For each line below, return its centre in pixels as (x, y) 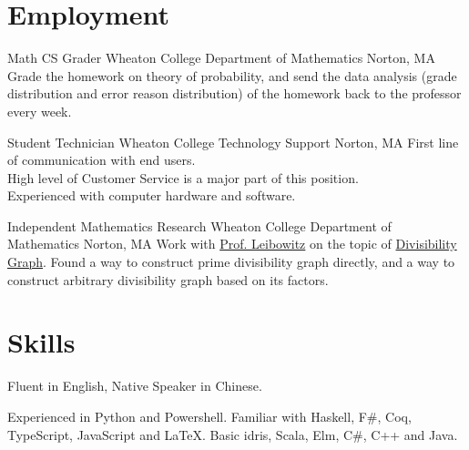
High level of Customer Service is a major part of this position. (183, 177)
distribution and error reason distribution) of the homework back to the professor (234, 93)
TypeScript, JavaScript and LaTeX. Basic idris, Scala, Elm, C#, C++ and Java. (233, 434)
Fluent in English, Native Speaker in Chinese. (135, 386)
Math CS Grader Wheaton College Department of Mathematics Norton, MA (221, 58)
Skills (41, 342)
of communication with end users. (102, 160)
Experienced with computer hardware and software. (152, 195)
